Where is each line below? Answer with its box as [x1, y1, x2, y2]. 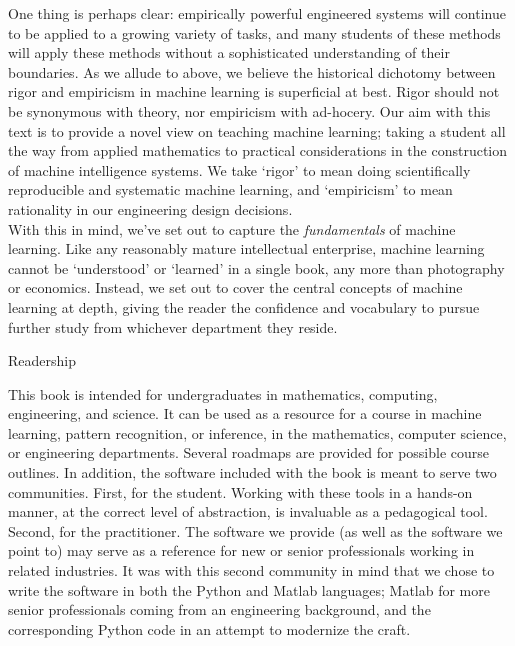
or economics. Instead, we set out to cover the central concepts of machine [8, 277, 463, 298]
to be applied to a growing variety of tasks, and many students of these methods [8, 22, 501, 43]
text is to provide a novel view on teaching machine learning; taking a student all [8, 120, 506, 141]
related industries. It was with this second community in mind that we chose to [8, 560, 495, 581]
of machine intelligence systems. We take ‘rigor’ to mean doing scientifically [8, 159, 471, 180]
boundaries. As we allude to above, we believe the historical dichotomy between [8, 61, 496, 82]
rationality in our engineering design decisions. [8, 198, 293, 219]
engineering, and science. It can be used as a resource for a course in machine [8, 403, 482, 424]
